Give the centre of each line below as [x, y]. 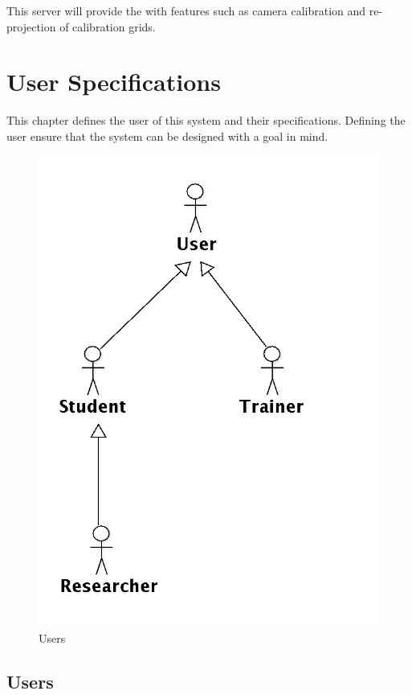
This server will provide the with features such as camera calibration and [186, 10]
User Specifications [114, 82]
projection [31, 26]
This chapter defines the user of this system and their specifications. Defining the [206, 120]
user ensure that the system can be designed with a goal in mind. [167, 136]
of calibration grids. [108, 26]
